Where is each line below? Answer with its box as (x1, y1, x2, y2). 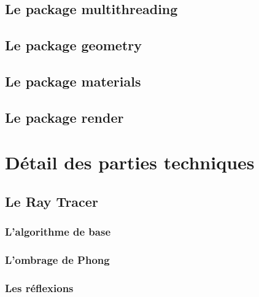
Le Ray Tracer (5, 191, 98, 210)
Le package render (5, 107, 124, 126)
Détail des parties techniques (5, 150, 255, 175)
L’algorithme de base (5, 224, 111, 239)
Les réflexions (5, 280, 74, 295)
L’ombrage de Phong (5, 252, 110, 268)
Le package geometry (5, 36, 142, 55)
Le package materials (5, 71, 141, 90)
